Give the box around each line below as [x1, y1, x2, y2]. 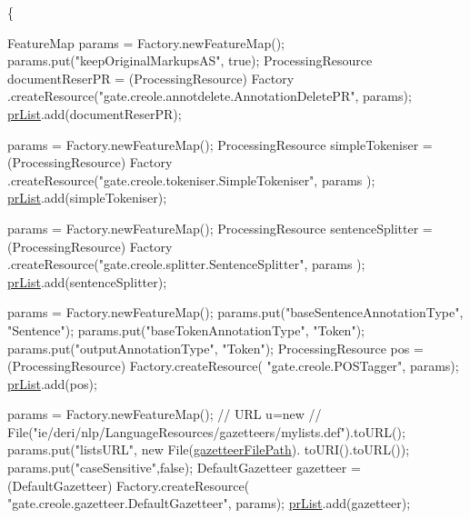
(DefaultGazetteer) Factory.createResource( [7, 475, 250, 494]
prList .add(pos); [7, 374, 97, 393]
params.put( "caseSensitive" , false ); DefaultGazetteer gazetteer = [7, 458, 361, 477]
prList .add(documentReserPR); [7, 104, 182, 123]
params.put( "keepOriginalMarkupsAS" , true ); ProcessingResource [7, 51, 373, 70]
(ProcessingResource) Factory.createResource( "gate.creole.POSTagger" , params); [7, 356, 459, 375]
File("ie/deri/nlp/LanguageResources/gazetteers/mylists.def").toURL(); [7, 422, 405, 441]
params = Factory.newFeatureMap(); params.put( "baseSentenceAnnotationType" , [7, 303, 464, 322]
